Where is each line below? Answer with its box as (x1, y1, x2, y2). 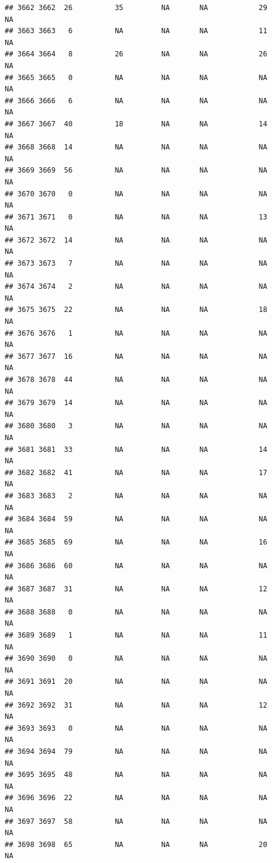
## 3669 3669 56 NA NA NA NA (5, 166, 267, 175)
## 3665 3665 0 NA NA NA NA (5, 73, 267, 82)
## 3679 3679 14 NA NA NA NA (5, 399, 267, 407)
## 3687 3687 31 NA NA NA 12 (5, 584, 267, 593)
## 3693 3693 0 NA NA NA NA (5, 724, 267, 733)
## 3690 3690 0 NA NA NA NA (5, 654, 267, 663)
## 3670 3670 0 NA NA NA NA (5, 189, 267, 198)
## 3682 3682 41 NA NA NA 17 (5, 468, 267, 477)
